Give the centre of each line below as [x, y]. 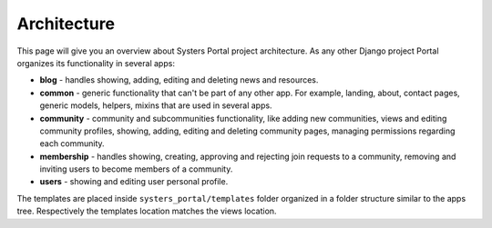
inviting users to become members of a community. [136, 169]
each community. [72, 144]
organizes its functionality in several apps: [96, 63]
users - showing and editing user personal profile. [134, 182]
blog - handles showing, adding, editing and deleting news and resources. [179, 80]
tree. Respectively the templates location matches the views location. [147, 211]
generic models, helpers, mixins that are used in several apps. [156, 105]
